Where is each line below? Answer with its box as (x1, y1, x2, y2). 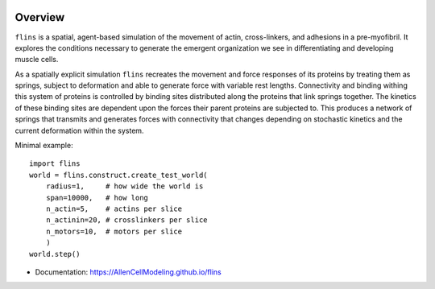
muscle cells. (14, 55, 59, 64)
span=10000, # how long (45, 193, 149, 202)
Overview (14, 10, 65, 24)
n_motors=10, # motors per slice (45, 226, 183, 236)
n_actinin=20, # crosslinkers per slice (45, 216, 209, 225)
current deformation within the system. (14, 126, 144, 135)
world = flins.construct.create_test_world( (29, 170, 209, 180)
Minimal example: (14, 141, 73, 151)
